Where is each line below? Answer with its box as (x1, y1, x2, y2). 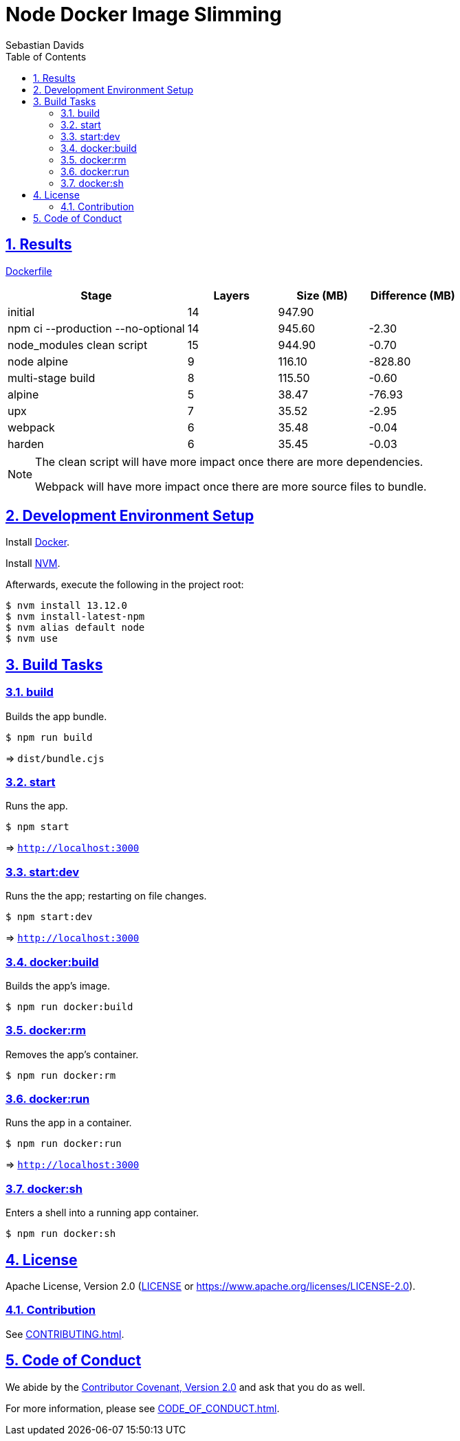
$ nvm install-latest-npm (6, 611, 145, 623)
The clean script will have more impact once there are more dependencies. (35, 454, 424, 469)
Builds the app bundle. (6, 710, 107, 722)
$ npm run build (6, 731, 93, 743)
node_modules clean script (8, 337, 148, 352)
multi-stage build (8, 370, 96, 385)
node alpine (8, 354, 68, 368)
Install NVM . (6, 557, 61, 570)
